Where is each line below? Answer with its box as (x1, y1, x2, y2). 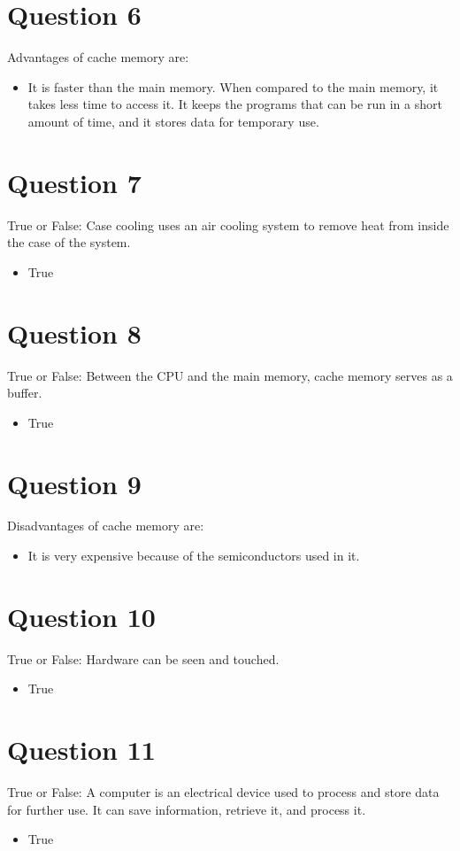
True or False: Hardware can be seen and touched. (7, 649, 280, 668)
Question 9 (7, 465, 142, 501)
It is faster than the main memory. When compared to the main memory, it (27, 77, 439, 96)
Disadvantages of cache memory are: (7, 516, 204, 535)
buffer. (7, 383, 42, 402)
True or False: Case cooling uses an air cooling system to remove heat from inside (7, 215, 449, 234)
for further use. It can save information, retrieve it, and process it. (7, 800, 366, 818)
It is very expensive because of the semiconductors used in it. (27, 546, 360, 565)
